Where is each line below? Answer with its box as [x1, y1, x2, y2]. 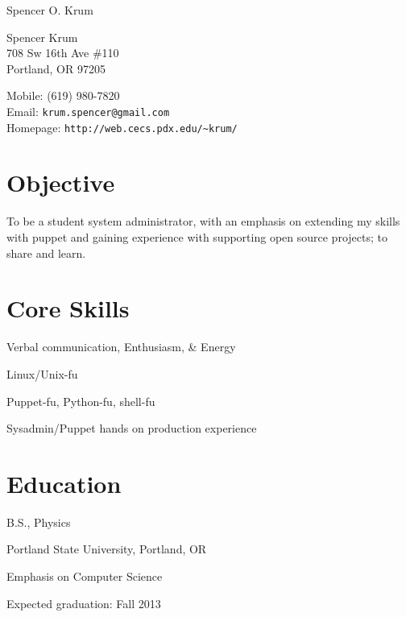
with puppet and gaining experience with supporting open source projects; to [6, 229, 387, 245]
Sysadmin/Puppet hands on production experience [6, 420, 257, 437]
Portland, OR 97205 [6, 60, 106, 77]
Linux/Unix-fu [6, 365, 78, 382]
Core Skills [6, 292, 130, 325]
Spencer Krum [6, 28, 78, 45]
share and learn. [6, 244, 86, 261]
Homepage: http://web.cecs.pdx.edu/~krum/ [6, 118, 238, 135]
